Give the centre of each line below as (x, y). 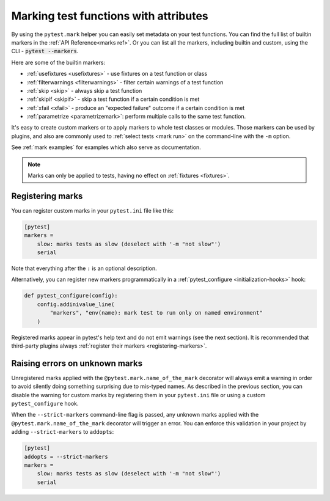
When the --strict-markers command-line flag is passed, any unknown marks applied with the (135, 415)
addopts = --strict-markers (66, 456)
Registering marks (47, 196)
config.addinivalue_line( (76, 304)
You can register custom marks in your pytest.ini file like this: (93, 210)
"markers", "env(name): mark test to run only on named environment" (156, 313)
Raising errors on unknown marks (77, 363)
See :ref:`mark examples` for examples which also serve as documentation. (106, 147)
